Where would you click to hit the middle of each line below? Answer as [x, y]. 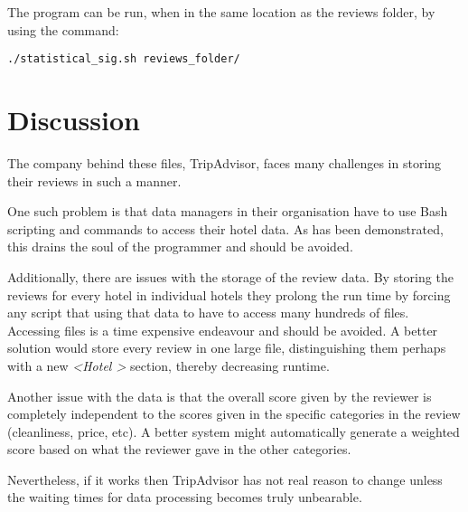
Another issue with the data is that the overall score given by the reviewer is [220, 396]
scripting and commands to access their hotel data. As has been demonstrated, [225, 228]
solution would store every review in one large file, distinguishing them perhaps [227, 348]
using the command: [63, 29]
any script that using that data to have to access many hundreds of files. [208, 313]
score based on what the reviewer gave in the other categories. [179, 449]
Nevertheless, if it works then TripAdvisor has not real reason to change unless [225, 479]
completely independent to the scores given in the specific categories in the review [234, 414]
